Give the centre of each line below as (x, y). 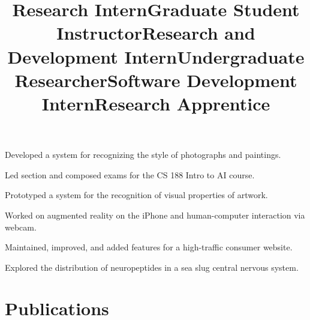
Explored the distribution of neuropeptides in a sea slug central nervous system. (152, 267)
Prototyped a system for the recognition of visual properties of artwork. (136, 195)
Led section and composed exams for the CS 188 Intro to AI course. (130, 174)
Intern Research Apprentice (156, 103)
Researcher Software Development (156, 80)
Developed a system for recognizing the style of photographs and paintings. (143, 155)
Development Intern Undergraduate (156, 56)
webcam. (21, 227)
